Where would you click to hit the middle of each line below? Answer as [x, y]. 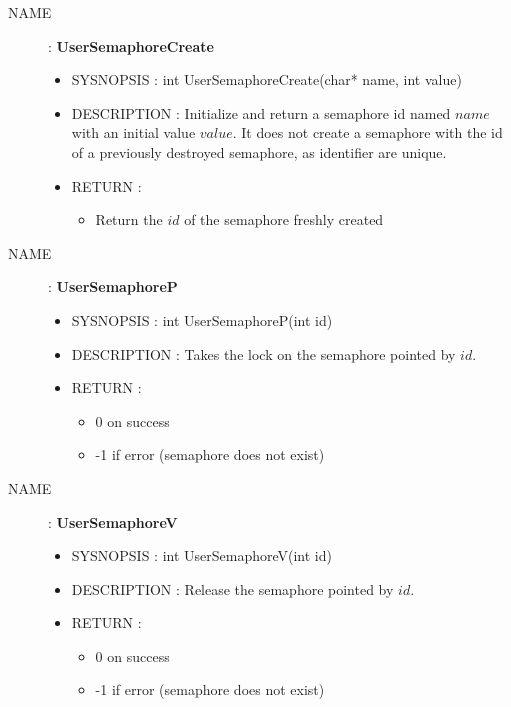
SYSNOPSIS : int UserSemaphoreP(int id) [202, 319]
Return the [129, 219]
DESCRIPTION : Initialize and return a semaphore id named [261, 112]
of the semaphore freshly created [284, 219]
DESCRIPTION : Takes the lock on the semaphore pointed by [263, 353]
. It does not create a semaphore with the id [367, 132]
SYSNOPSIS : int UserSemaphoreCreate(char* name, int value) [266, 79]
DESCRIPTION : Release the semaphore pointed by [232, 588]
